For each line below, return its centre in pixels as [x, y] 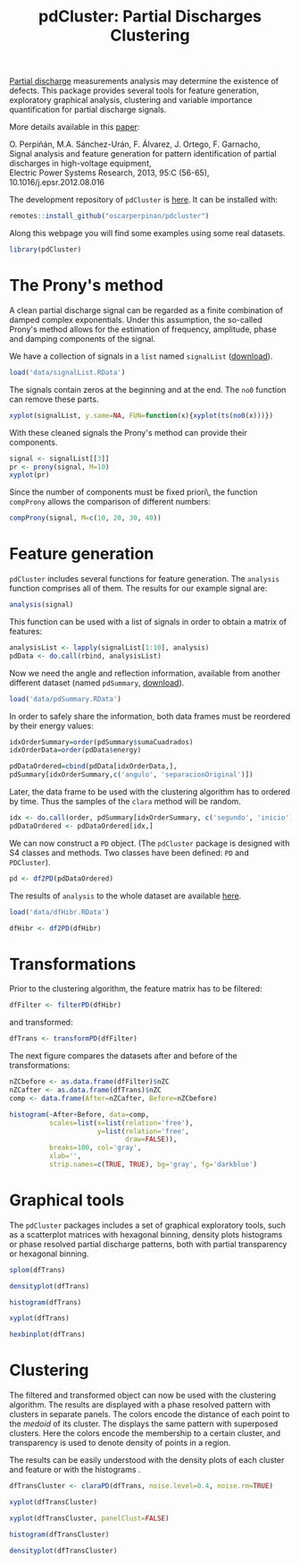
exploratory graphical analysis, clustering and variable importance [131, 100]
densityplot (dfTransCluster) [63, 1551]
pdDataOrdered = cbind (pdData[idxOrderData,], [93, 767]
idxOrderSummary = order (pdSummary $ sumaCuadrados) [101, 742]
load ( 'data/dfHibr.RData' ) [59, 912]
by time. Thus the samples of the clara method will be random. [125, 802]
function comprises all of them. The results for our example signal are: [138, 589]
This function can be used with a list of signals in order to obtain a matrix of [148, 621]
